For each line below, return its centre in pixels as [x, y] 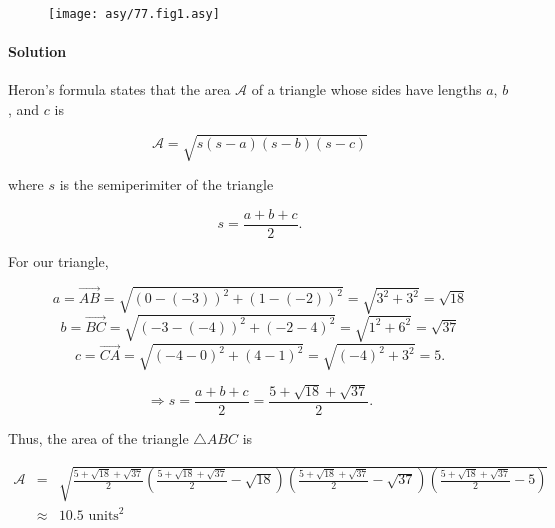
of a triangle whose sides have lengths [366, 89]
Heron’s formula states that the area [119, 89]
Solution [37, 51]
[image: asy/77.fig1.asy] [134, 14]
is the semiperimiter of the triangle [166, 184]
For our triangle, [58, 260]
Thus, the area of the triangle [98, 437]
